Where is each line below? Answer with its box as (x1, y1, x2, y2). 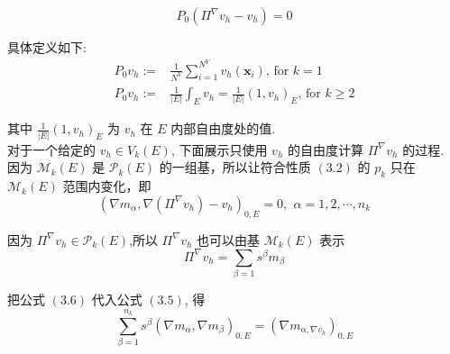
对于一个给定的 (7, 140, 96, 159)
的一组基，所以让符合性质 (159, 158, 311, 177)
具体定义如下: (7, 38, 87, 56)
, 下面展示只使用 (170, 140, 268, 159)
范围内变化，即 (62, 177, 152, 195)
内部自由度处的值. (170, 119, 276, 138)
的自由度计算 (287, 140, 363, 159)
